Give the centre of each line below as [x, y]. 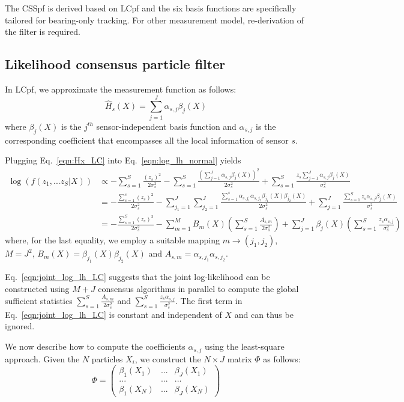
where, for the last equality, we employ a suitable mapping [113, 240]
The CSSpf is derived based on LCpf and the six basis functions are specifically [151, 8]
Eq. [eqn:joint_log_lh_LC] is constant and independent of [113, 314]
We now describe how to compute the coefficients [95, 346]
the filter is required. [43, 32]
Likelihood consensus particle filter [115, 64]
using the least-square [244, 346]
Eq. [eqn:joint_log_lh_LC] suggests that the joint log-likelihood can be [137, 277]
